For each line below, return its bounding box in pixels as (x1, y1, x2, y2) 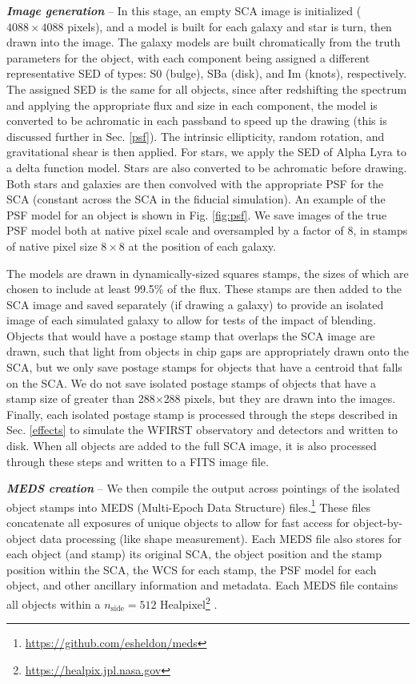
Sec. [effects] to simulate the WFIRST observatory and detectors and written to (6, 421, 398, 438)
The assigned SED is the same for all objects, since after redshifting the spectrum (6, 80, 407, 97)
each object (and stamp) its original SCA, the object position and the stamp (6, 545, 382, 562)
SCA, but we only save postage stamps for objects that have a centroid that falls (6, 359, 402, 376)
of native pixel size (6, 237, 98, 254)
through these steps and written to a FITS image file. (6, 453, 269, 469)
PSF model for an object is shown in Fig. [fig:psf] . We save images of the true (6, 206, 387, 223)
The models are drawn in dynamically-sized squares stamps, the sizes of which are (6, 264, 409, 281)
